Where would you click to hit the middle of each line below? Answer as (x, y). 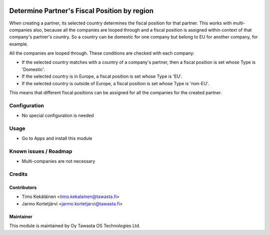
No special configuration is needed (58, 116)
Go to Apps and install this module (57, 138)
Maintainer (21, 216)
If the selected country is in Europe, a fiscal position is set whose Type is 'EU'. (102, 76)
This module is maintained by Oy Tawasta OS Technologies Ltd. (75, 226)
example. (19, 44)
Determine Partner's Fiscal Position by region (81, 11)
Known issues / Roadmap (41, 151)
